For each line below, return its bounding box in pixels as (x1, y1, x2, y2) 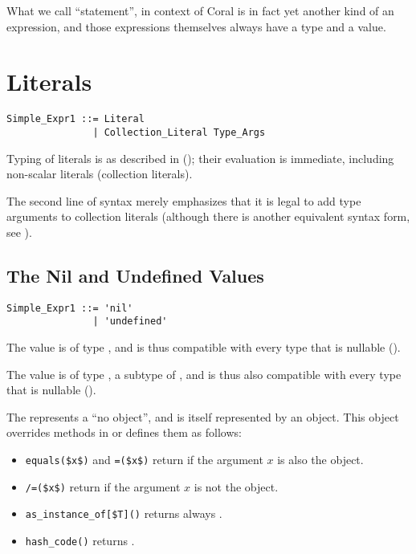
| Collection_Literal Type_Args (92, 126, 266, 138)
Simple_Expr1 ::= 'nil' (6, 302, 133, 314)
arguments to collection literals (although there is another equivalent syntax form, (6, 208, 410, 225)
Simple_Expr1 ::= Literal (6, 113, 145, 125)
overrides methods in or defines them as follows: (6, 424, 242, 441)
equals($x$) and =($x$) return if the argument (25, 451, 263, 468)
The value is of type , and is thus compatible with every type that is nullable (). (6, 339, 401, 356)
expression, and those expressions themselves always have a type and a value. (6, 18, 386, 35)
